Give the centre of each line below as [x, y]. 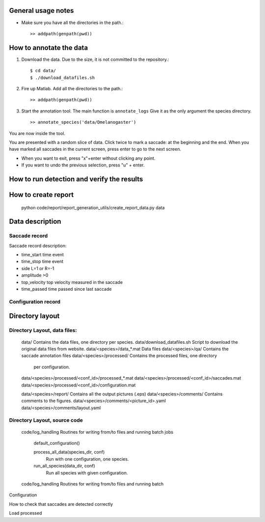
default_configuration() [57, 443]
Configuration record [35, 302]
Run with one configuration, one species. [87, 459]
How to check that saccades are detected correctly [61, 504]
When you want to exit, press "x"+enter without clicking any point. [88, 158]
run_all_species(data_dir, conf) [64, 466]
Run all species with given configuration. [87, 473]
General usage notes [41, 11]
